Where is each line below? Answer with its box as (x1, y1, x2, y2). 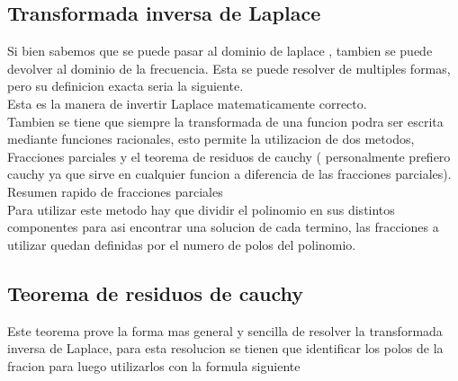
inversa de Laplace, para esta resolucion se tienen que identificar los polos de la (7, 339, 444, 358)
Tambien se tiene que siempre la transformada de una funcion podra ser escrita (7, 111, 444, 130)
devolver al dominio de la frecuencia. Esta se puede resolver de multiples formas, (7, 58, 451, 77)
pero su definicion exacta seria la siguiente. (7, 76, 244, 95)
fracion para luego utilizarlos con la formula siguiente (7, 356, 301, 375)
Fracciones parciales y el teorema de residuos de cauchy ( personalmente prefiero (7, 146, 451, 165)
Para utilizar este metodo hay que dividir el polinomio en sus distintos (7, 199, 395, 218)
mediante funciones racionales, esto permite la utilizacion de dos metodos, (7, 129, 415, 148)
